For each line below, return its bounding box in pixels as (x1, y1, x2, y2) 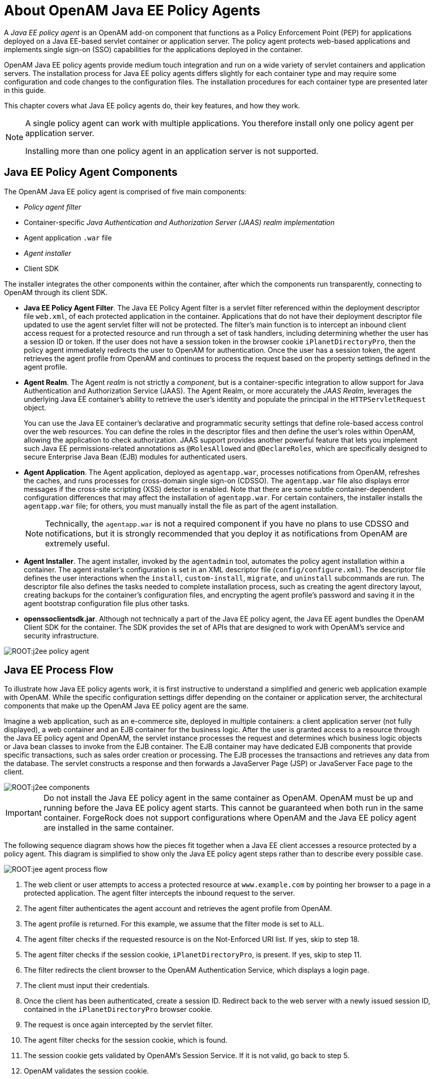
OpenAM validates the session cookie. (24, 1067, 149, 1076)
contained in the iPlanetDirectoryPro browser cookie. (24, 1005, 213, 1014)
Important (5, 808, 42, 818)
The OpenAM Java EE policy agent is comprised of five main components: (4, 187, 247, 196)
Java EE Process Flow (4, 664, 114, 677)
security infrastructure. (24, 631, 99, 640)
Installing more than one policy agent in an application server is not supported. (25, 146, 318, 156)
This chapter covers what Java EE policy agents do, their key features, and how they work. (4, 101, 300, 110)
